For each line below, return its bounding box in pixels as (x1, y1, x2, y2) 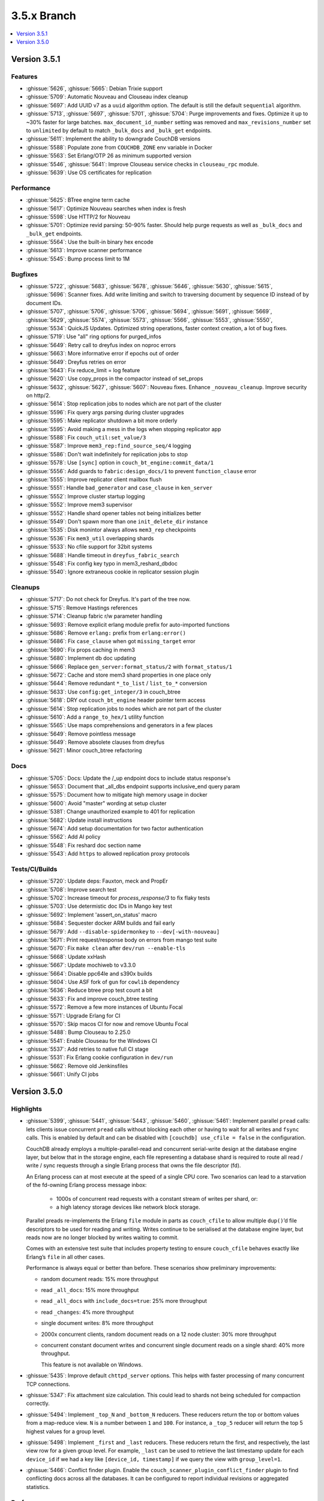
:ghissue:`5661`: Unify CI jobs (26, 1071, 99, 1078)
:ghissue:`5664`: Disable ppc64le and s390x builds (26, 970, 152, 977)
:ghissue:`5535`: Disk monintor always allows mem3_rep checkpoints (26, 526, 196, 534)
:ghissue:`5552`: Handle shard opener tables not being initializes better (26, 509, 202, 516)
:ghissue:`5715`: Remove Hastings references (26, 604, 138, 611)
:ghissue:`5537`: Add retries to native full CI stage (26, 1045, 149, 1053)
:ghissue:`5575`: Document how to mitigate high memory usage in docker (26, 791, 208, 799)
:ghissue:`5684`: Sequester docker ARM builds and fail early (26, 919, 175, 927)
